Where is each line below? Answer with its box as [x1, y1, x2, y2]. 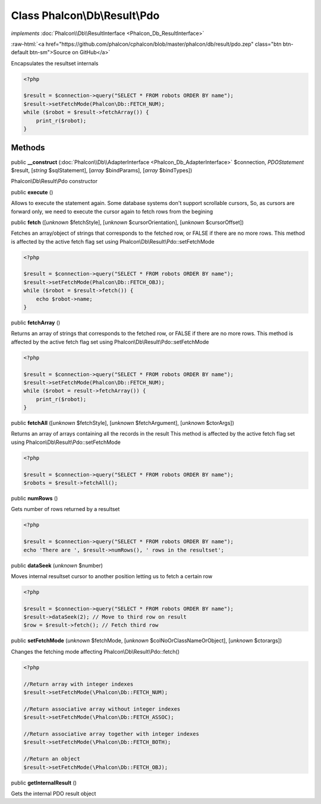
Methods [11, 143, 45, 153]
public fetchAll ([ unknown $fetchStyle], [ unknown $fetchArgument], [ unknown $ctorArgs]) [11, 420, 235, 427]
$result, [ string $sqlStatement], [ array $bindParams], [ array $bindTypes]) [11, 166, 193, 174]
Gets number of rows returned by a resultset [11, 506, 120, 513]
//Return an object [23, 755, 80, 762]
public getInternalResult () [11, 779, 77, 786]
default [11, 49, 29, 56]
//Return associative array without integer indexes [23, 705, 181, 712]
